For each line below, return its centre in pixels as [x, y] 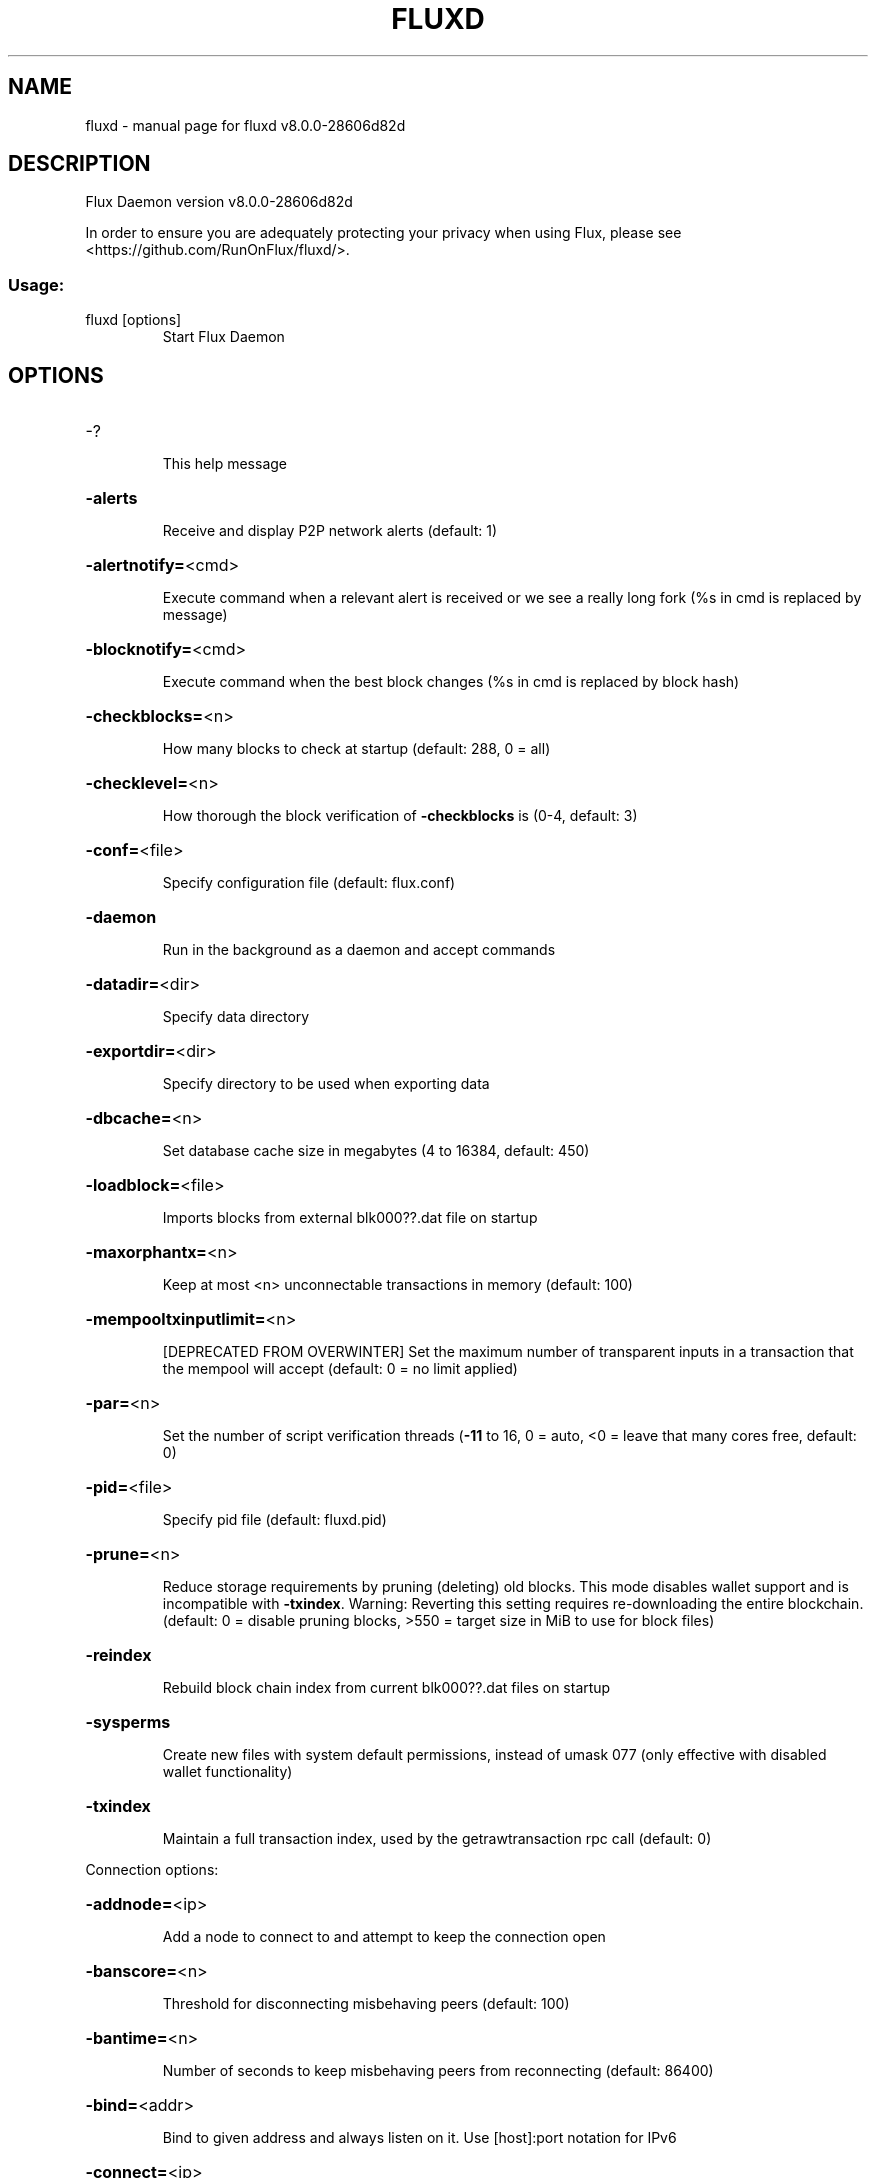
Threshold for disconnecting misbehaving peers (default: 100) [366, 2004]
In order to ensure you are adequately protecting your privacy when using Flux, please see [383, 233]
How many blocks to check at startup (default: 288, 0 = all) [356, 749]
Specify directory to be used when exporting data [326, 1084]
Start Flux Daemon [223, 337]
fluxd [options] [133, 320]
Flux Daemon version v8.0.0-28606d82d [219, 202]
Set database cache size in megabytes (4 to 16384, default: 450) [376, 1151]
